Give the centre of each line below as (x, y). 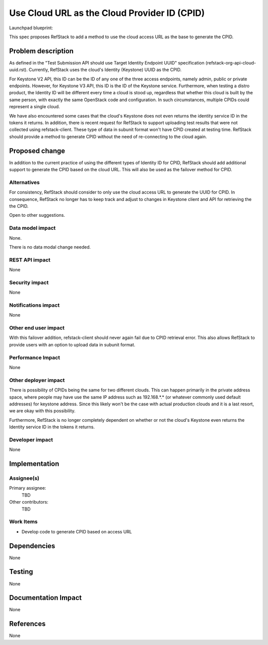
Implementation (34, 464)
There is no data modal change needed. (50, 247)
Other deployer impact (37, 380)
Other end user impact (37, 328)
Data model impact (33, 228)
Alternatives (24, 182)
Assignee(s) (24, 478)
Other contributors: (29, 502)
